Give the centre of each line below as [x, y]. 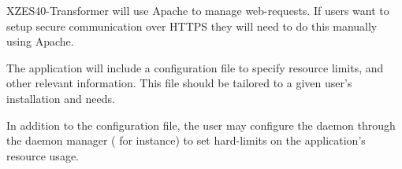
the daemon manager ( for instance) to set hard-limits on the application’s [186, 140]
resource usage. [43, 155]
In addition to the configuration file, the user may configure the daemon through [201, 125]
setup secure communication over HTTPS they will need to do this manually [192, 26]
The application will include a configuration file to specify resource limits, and [195, 67]
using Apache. [40, 41]
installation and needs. [61, 98]
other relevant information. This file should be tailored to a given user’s [179, 83]
